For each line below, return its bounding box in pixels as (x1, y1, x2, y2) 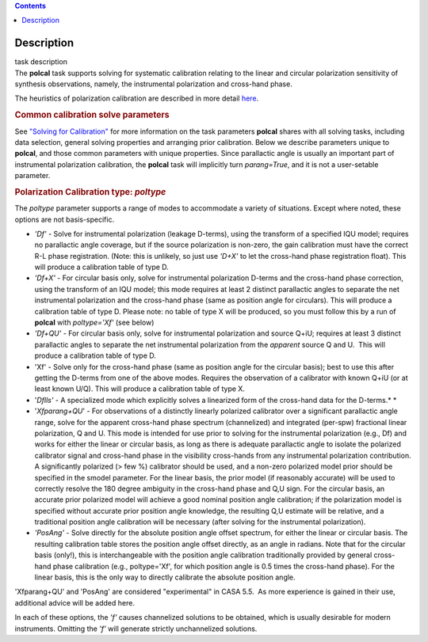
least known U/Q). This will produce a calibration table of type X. (34, 384, 246, 393)
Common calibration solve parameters (14, 109, 170, 120)
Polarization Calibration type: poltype (14, 186, 166, 197)
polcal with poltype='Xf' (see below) (34, 317, 155, 328)
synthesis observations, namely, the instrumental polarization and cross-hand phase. (14, 79, 292, 89)
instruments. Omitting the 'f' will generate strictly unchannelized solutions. (14, 624, 258, 633)
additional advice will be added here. (14, 598, 135, 607)
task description (14, 57, 67, 66)
